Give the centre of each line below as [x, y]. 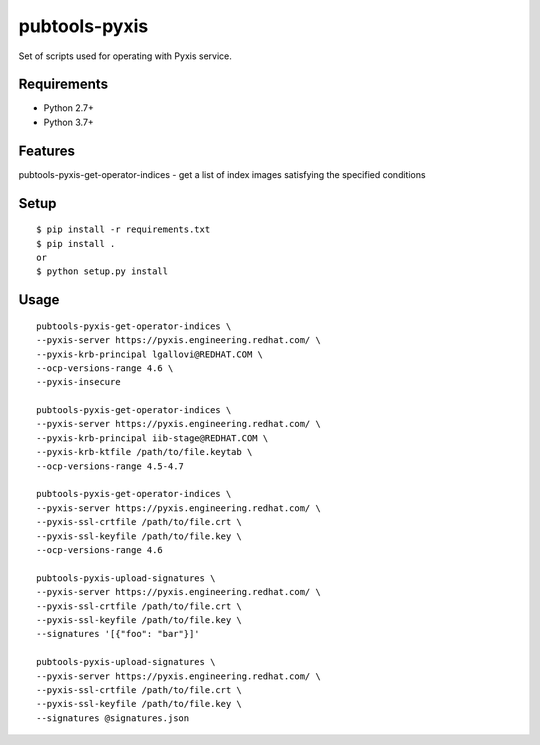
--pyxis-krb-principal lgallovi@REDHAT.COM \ [150, 354]
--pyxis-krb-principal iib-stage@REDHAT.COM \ [152, 438]
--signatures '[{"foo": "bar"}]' [118, 634]
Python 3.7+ [68, 122]
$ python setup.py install [102, 271]
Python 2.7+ [69, 108]
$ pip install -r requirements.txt [123, 229]
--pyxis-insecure [78, 382]
